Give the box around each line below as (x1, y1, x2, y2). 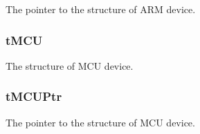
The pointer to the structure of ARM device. (6, 2, 196, 16)
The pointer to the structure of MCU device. (6, 115, 195, 129)
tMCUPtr (6, 88, 62, 105)
